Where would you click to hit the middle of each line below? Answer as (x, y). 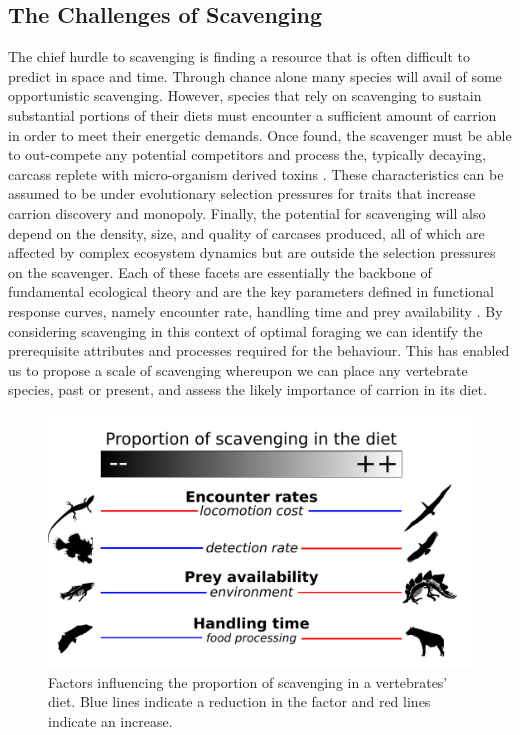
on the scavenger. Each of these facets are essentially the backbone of (220, 271)
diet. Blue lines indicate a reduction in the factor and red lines (239, 701)
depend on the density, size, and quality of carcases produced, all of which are (246, 232)
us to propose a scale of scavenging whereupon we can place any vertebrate (238, 369)
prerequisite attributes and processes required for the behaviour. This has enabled (259, 350)
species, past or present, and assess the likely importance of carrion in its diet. (247, 389)
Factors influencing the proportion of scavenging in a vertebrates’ (248, 681)
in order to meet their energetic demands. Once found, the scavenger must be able (260, 134)
